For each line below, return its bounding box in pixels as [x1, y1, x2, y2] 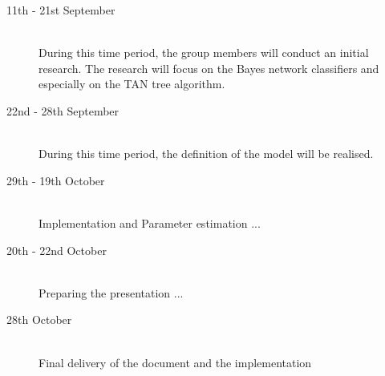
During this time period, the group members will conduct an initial [38, 44, 369, 61]
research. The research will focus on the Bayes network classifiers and [38, 59, 379, 76]
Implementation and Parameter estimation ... [38, 214, 261, 231]
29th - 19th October [6, 172, 105, 188]
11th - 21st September [6, 2, 115, 18]
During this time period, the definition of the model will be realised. [38, 145, 374, 162]
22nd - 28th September [6, 102, 120, 119]
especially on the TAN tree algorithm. [38, 75, 225, 92]
